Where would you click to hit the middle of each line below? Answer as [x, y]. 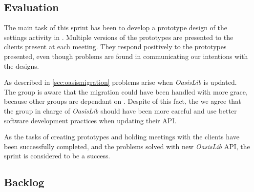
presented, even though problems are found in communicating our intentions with [126, 56]
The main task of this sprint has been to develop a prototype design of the [116, 28]
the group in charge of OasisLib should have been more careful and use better [120, 110]
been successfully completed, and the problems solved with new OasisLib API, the [127, 146]
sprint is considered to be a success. [57, 156]
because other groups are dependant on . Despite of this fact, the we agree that [123, 101]
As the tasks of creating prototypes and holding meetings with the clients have [122, 137]
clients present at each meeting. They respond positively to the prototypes [115, 47]
